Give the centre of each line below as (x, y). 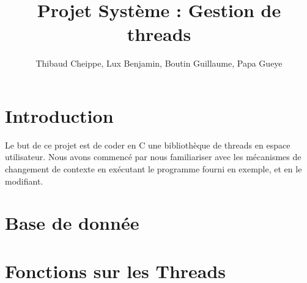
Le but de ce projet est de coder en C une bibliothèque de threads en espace (148, 145)
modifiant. (24, 181)
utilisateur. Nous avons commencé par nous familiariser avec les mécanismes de (153, 157)
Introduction (59, 115)
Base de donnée (72, 223)
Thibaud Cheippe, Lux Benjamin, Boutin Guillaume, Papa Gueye (159, 63)
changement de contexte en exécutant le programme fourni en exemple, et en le (153, 169)
